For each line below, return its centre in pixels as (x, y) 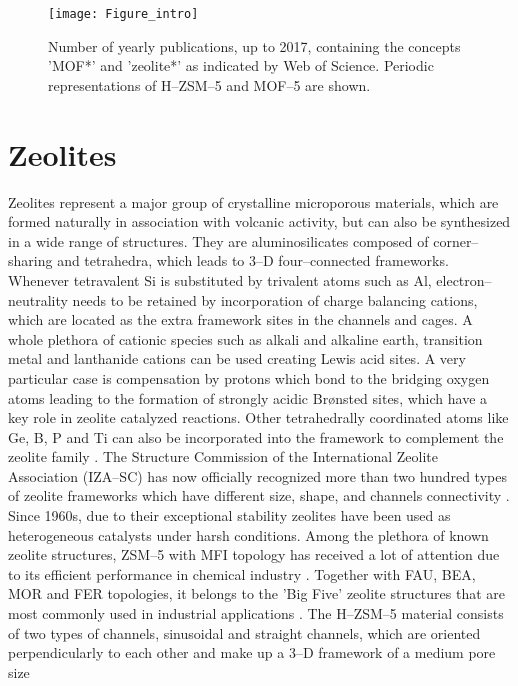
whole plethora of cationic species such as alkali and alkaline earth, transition (245, 338)
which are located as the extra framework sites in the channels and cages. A (240, 319)
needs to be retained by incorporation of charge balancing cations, (275, 299)
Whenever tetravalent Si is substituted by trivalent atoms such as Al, (220, 279)
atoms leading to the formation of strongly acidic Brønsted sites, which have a (248, 397)
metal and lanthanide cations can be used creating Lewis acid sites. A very (237, 358)
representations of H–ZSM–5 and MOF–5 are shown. (209, 84)
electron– (464, 279)
